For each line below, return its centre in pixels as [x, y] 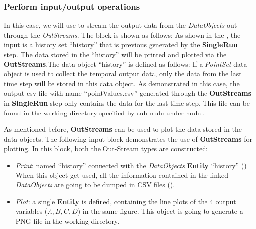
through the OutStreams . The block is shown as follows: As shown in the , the [122, 34]
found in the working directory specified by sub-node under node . [104, 112]
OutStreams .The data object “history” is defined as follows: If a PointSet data [126, 64]
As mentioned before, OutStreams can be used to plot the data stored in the [123, 129]
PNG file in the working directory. [68, 220]
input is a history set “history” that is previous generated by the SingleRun [121, 44]
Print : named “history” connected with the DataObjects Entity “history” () [131, 165]
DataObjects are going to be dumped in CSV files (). [95, 185]
